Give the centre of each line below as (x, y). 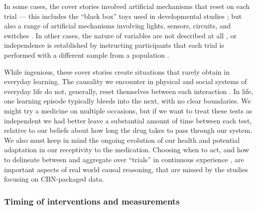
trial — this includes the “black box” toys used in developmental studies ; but (123, 16)
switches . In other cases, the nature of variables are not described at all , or (120, 35)
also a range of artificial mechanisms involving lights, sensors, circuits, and (118, 26)
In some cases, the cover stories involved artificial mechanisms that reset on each (127, 6)
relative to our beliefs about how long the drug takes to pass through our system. (128, 130)
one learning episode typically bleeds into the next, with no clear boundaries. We (128, 101)
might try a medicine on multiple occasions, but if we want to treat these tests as (128, 110)
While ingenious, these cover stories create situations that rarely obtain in (117, 71)
